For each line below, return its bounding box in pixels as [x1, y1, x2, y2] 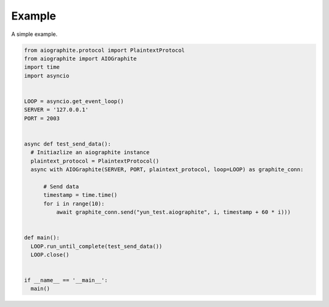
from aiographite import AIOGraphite [24, 55, 137, 62]
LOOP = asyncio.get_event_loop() [24, 97, 124, 105]
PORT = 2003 [24, 115, 60, 122]
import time [24, 64, 60, 71]
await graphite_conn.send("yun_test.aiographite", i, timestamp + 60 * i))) [55, 208, 291, 216]
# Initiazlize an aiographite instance [30, 149, 150, 156]
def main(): [24, 235, 60, 241]
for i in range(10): [43, 200, 105, 207]
